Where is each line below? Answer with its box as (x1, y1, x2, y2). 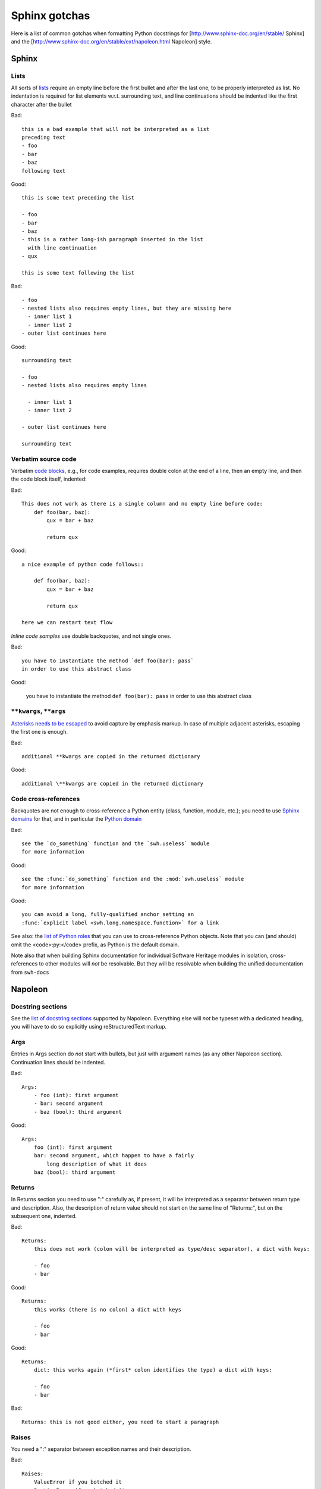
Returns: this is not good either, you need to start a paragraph (21, 1418, 219, 1425)
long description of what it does (46, 1160, 147, 1167)
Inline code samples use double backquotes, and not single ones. (11, 632, 172, 640)
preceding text (21, 134, 66, 141)
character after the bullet (11, 101, 72, 108)
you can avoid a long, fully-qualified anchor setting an (21, 911, 194, 918)
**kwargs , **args (11, 707, 66, 715)
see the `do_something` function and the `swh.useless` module (21, 840, 210, 847)
